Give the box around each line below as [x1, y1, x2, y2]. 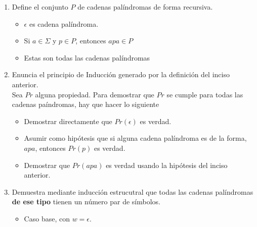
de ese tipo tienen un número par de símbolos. [12, 196, 160, 207]
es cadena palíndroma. [29, 18, 99, 29]
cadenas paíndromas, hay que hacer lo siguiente [12, 99, 159, 109]
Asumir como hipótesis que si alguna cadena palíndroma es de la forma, [24, 133, 247, 143]
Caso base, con [24, 213, 70, 223]
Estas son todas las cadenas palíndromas [24, 52, 150, 63]
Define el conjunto [12, 2, 68, 12]
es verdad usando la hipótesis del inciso [106, 159, 228, 170]
